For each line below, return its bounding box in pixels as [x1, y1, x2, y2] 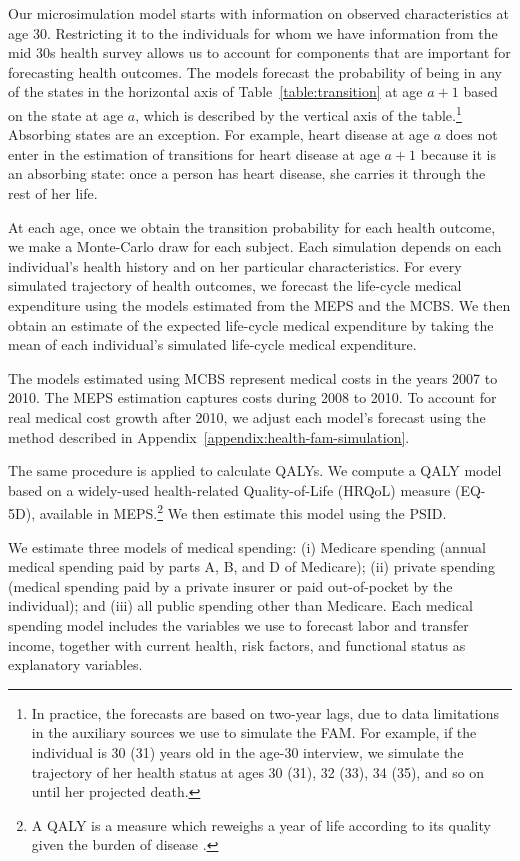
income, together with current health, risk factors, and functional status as [8, 634, 466, 655]
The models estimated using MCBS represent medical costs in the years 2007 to [8, 367, 498, 388]
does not [445, 124, 498, 145]
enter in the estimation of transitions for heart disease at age [8, 143, 380, 164]
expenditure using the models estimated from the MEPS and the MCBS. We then [8, 294, 511, 315]
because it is [420, 143, 496, 164]
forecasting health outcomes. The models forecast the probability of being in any [8, 61, 502, 82]
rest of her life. [8, 183, 98, 203]
